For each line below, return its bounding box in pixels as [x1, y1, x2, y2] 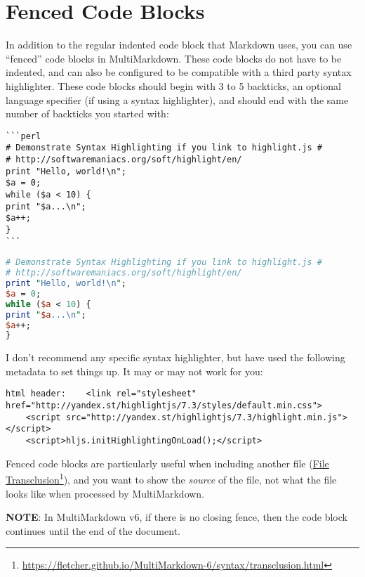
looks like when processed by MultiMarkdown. [6, 486, 205, 500]
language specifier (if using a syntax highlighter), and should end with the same [6, 92, 349, 107]
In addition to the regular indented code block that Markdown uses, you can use [6, 37, 352, 52]
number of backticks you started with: [6, 106, 169, 121]
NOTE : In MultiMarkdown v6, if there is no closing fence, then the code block [6, 510, 347, 524]
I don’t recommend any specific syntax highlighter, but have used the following [6, 350, 345, 365]
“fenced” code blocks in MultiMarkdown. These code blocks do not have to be [6, 51, 342, 65]
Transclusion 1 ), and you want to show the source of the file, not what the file [6, 470, 337, 486]
